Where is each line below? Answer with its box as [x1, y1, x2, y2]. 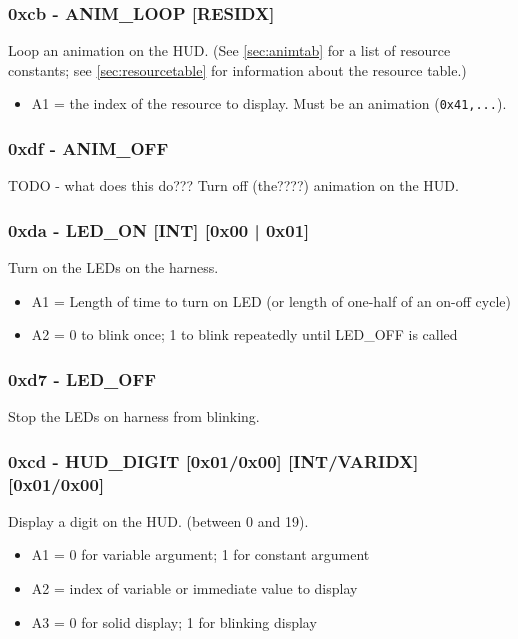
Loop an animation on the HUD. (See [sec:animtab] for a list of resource [8, 40, 451, 61]
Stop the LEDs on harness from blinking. [8, 406, 260, 427]
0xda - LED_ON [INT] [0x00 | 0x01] [8, 217, 310, 242]
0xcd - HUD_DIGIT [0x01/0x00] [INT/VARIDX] [8, 448, 419, 473]
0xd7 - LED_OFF [8, 366, 157, 391]
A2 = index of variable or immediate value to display [31, 578, 358, 599]
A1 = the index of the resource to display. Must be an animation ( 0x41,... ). [31, 93, 507, 114]
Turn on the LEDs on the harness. [8, 257, 219, 278]
